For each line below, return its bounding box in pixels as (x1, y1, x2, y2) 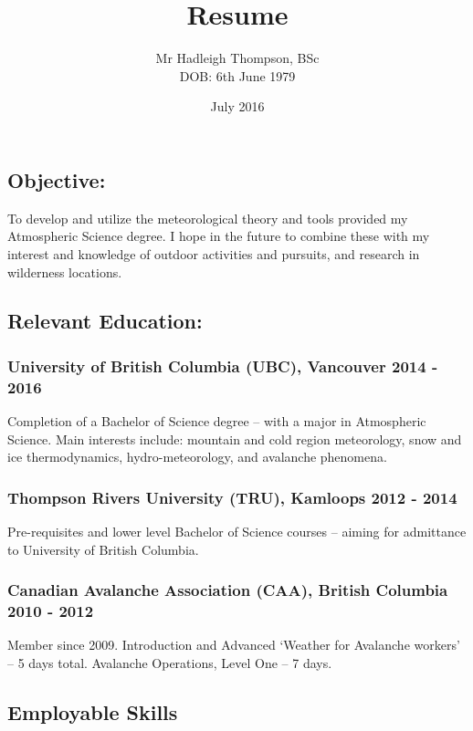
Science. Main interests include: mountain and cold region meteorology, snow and (7, 429, 462, 448)
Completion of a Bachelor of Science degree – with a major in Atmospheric (7, 412, 426, 431)
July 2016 (210, 97, 265, 116)
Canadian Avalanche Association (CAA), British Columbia (7, 579, 448, 601)
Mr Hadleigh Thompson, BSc (155, 48, 320, 68)
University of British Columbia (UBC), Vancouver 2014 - (7, 354, 438, 377)
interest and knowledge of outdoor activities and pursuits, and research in (7, 244, 420, 263)
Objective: (7, 165, 106, 193)
